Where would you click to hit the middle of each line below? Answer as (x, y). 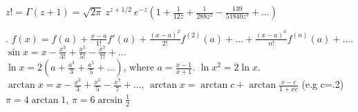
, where (139, 67)
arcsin (110, 100)
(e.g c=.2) (323, 84)
